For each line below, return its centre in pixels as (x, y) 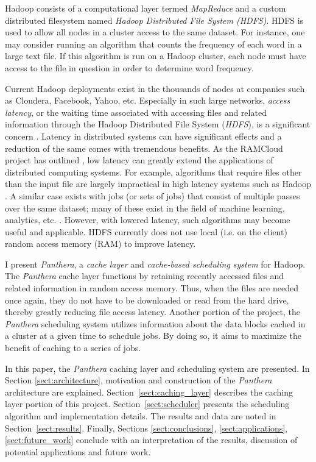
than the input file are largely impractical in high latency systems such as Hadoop (158, 184)
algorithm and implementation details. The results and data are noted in (141, 416)
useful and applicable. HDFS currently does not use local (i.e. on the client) (146, 231)
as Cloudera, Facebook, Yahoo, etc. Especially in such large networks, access (148, 100)
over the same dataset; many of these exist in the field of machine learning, (145, 208)
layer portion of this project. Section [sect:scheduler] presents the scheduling (147, 404)
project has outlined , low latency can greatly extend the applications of (139, 160)
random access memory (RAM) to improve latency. (100, 243)
